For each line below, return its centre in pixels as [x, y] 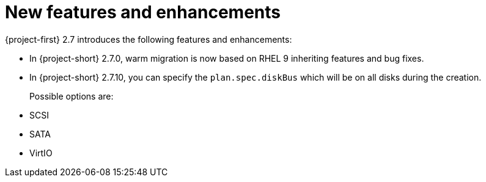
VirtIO [41, 153]
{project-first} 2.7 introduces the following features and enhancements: [149, 39]
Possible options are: [72, 96]
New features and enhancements [143, 12]
